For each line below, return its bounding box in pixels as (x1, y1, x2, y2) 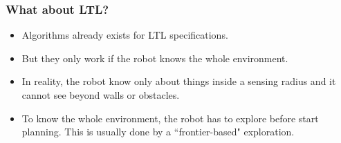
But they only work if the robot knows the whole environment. (21, 50, 288, 65)
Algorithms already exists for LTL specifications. (21, 28, 228, 42)
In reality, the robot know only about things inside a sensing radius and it (21, 74, 336, 88)
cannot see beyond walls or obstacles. (21, 88, 180, 102)
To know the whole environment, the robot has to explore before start (21, 111, 319, 125)
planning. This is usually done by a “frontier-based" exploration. (21, 124, 295, 139)
